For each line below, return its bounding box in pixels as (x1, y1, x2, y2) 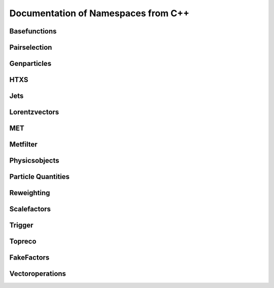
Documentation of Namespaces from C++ (9, 8, 190, 19)
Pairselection (9, 43, 52, 52)
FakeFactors (9, 254, 50, 262)
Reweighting (9, 189, 50, 197)
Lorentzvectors (9, 108, 59, 117)
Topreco (9, 237, 37, 246)
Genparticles (9, 59, 52, 68)
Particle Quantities (9, 172, 70, 181)
